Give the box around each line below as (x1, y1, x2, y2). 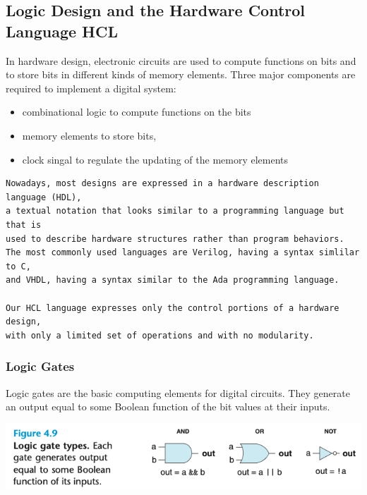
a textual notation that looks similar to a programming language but (6, 206, 344, 216)
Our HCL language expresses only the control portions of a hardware (6, 302, 339, 313)
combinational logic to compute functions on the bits (22, 104, 251, 119)
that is (6, 219, 42, 230)
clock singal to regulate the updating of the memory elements (22, 152, 289, 166)
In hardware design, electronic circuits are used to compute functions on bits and (6, 53, 356, 68)
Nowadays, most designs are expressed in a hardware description (6, 178, 319, 189)
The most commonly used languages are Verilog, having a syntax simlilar (6, 248, 360, 258)
